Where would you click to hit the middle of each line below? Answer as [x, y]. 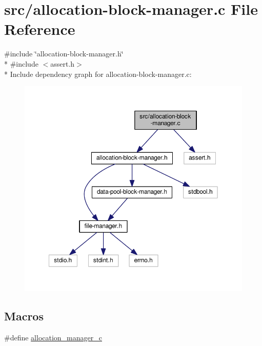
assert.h [63, 63]
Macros [24, 316]
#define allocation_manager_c [53, 337]
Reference [40, 29]
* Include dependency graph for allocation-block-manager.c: [98, 74]
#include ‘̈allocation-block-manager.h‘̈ [64, 54]
